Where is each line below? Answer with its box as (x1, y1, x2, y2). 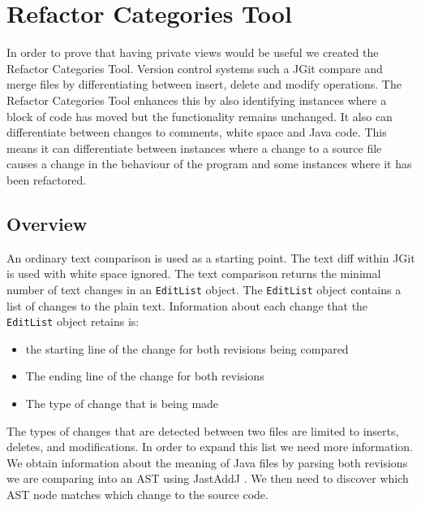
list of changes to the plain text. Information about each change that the (6, 297, 368, 314)
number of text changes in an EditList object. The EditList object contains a (6, 280, 402, 297)
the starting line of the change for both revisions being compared (25, 340, 349, 357)
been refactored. (6, 171, 87, 188)
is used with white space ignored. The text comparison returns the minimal (6, 265, 381, 282)
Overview (6, 211, 88, 236)
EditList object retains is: (6, 313, 140, 330)
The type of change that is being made (25, 394, 219, 411)
